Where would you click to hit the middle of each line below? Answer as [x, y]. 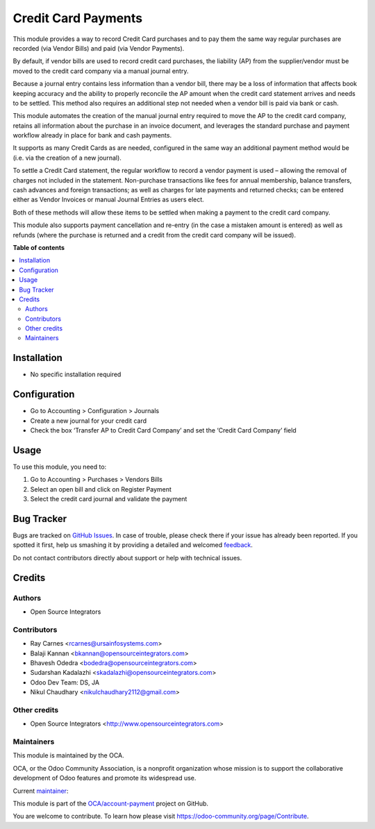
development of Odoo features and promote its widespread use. [105, 778]
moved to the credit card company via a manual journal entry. [101, 71]
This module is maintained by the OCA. [68, 755]
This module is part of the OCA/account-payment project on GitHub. [110, 803]
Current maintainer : [41, 791]
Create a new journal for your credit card [89, 421]
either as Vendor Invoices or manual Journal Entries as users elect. [108, 200]
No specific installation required [76, 374]
